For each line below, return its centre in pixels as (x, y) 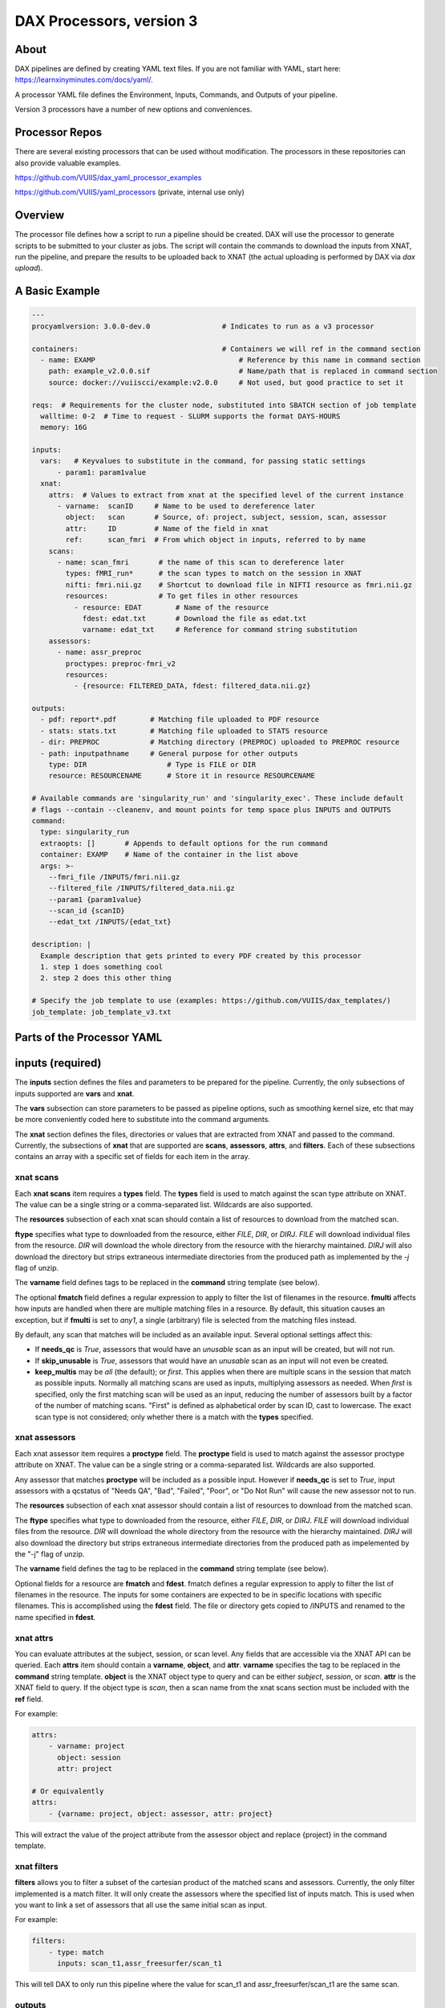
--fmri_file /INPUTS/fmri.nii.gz (114, 877)
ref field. (29, 1699)
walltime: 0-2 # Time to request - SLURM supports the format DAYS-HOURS (190, 416)
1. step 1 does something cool (102, 967)
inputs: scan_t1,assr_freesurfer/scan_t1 (140, 1963)
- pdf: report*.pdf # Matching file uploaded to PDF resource (180, 720)
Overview (40, 216)
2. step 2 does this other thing (106, 978)
